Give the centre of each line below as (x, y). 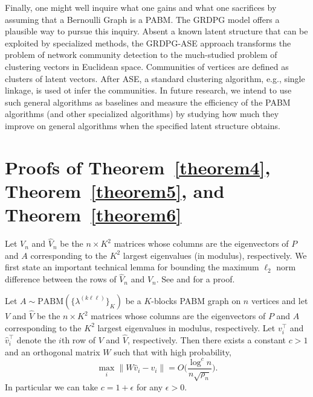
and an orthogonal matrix (53, 351)
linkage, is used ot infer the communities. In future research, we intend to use (148, 90)
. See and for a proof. (195, 279)
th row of (78, 340)
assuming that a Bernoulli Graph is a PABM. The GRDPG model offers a (142, 19)
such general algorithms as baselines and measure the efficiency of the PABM (148, 102)
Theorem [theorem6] (93, 214)
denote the (36, 340)
